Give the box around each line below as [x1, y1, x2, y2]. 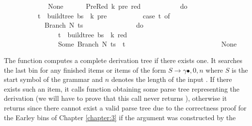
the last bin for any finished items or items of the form [4, 64, 166, 75]
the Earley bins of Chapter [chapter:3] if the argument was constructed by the [4, 112, 236, 122]
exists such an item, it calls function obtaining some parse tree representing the [4, 83, 239, 94]
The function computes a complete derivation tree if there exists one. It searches [4, 55, 243, 65]
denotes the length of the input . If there [111, 74, 232, 84]
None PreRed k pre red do [47, 1, 188, 11]
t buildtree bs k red [58, 29, 127, 39]
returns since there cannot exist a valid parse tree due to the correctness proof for [4, 102, 247, 112]
